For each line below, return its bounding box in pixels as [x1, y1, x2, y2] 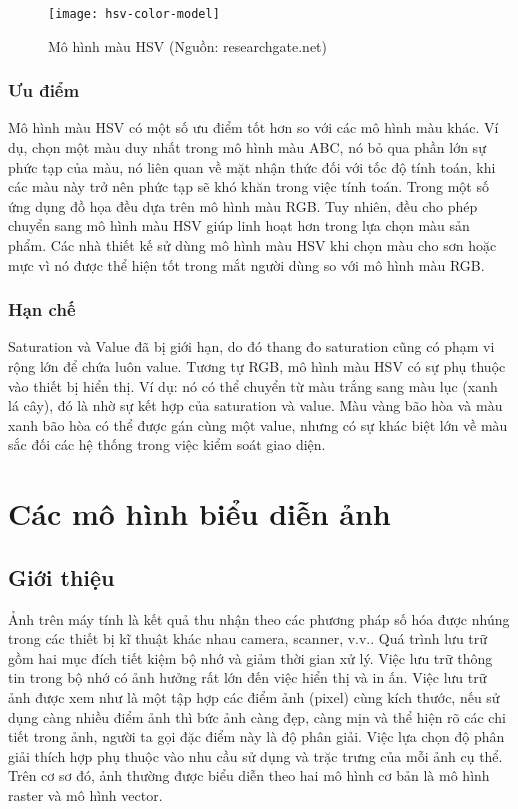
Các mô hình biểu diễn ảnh [8, 493, 391, 534]
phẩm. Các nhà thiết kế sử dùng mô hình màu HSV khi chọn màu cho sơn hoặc [8, 235, 497, 256]
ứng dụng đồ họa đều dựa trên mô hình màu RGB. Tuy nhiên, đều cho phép [8, 195, 478, 216]
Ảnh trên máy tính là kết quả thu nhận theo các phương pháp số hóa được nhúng [8, 608, 510, 629]
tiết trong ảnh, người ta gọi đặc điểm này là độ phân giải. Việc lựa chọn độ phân [8, 726, 505, 747]
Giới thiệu [8, 561, 115, 592]
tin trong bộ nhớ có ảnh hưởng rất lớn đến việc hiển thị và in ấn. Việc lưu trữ [8, 667, 487, 688]
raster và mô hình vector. [8, 784, 163, 805]
